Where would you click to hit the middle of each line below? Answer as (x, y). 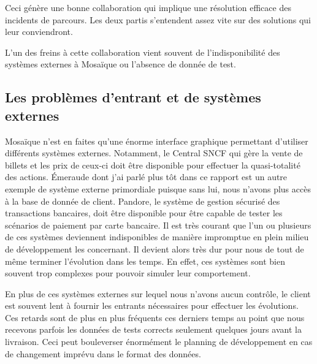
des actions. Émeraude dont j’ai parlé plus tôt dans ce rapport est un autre (146, 177)
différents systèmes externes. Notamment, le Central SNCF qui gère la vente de (154, 153)
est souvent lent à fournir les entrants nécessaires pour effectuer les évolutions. (152, 305)
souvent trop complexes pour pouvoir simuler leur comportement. (128, 273)
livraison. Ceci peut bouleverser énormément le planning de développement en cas (159, 342)
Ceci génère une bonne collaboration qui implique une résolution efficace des (148, 7)
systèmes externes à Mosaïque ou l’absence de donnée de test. (120, 64)
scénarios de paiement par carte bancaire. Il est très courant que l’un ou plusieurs (158, 225)
